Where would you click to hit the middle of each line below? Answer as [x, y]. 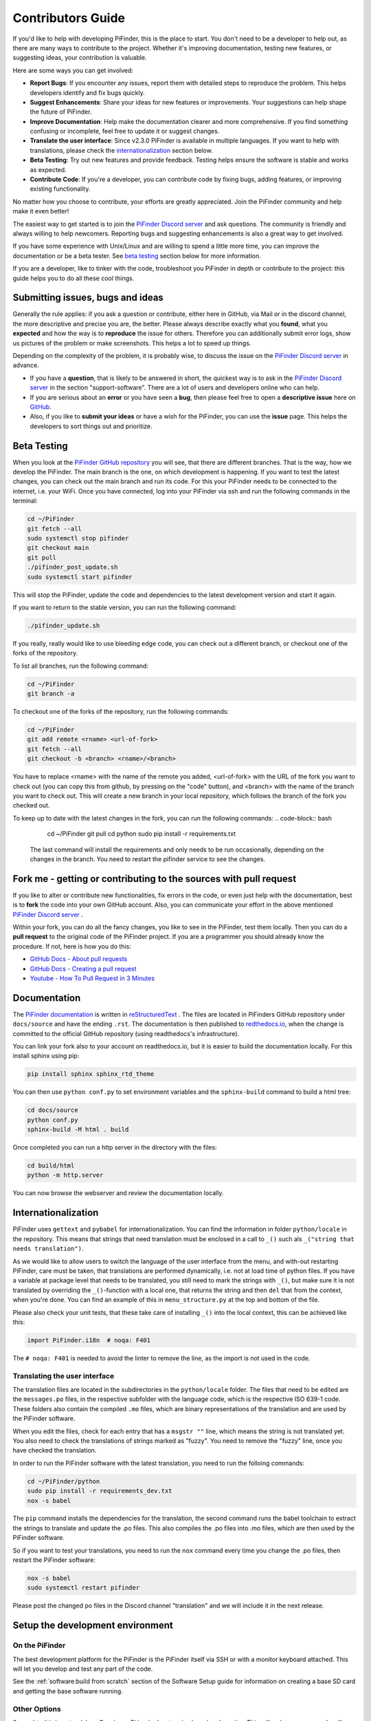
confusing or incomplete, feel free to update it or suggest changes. [125, 131]
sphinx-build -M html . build [78, 1130]
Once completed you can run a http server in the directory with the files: [115, 1148]
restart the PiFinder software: [54, 1560]
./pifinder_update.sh [64, 625]
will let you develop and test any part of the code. [83, 1669]
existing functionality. [60, 189]
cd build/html [51, 1166]
